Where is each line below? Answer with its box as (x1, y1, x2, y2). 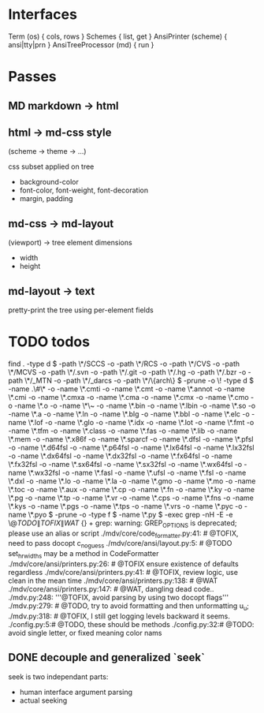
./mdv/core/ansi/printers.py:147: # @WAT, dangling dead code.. (8, 584, 214, 594)
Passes (8, 68, 57, 86)
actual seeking (19, 696, 68, 705)
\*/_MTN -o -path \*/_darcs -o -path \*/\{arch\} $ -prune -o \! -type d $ (24, 375, 255, 385)
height (19, 262, 41, 271)
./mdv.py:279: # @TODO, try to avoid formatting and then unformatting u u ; (8, 601, 250, 612)
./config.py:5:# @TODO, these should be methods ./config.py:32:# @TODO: (8, 619, 255, 629)
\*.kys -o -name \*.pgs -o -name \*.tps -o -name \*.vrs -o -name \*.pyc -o (8, 501, 243, 510)
